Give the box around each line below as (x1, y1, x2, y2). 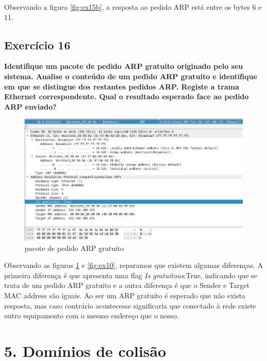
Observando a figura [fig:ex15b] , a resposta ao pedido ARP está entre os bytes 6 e (4, 2, 262, 12)
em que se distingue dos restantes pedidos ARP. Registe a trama (4, 81, 239, 92)
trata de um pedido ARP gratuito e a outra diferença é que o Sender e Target (4, 280, 250, 291)
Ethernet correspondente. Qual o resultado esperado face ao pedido (4, 91, 249, 102)
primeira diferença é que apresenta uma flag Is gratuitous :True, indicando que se (4, 269, 257, 280)
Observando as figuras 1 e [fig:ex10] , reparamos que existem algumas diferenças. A (4, 260, 263, 270)
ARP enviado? (4, 101, 57, 112)
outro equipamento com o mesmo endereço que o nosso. (4, 310, 179, 321)
